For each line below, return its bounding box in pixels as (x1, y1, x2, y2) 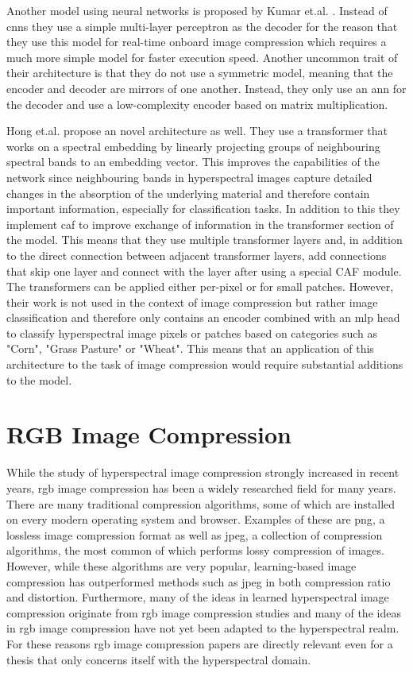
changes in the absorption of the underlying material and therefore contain (6, 184, 370, 201)
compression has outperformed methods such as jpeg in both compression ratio (6, 573, 391, 590)
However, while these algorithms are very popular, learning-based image (6, 557, 357, 574)
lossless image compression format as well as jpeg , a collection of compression (6, 526, 383, 543)
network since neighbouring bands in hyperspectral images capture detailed (6, 168, 372, 185)
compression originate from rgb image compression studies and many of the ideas (6, 604, 401, 621)
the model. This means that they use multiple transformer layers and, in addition (6, 231, 403, 248)
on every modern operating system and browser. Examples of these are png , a (6, 511, 385, 528)
